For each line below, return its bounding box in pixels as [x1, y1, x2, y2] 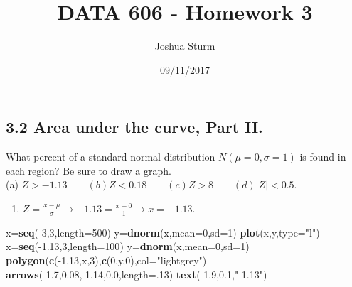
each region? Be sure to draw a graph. [6, 163, 171, 178]
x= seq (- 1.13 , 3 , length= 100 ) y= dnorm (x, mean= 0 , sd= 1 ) [6, 239, 250, 254]
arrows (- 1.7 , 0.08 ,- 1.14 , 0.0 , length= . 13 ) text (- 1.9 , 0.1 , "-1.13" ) [6, 266, 267, 281]
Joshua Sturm [154, 38, 215, 53]
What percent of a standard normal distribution [6, 149, 215, 164]
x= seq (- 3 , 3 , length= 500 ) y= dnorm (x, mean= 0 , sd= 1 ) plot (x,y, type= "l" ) [6, 224, 320, 239]
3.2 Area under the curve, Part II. [6, 116, 263, 138]
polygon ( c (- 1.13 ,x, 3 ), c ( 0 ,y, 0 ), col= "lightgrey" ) [6, 252, 207, 267]
